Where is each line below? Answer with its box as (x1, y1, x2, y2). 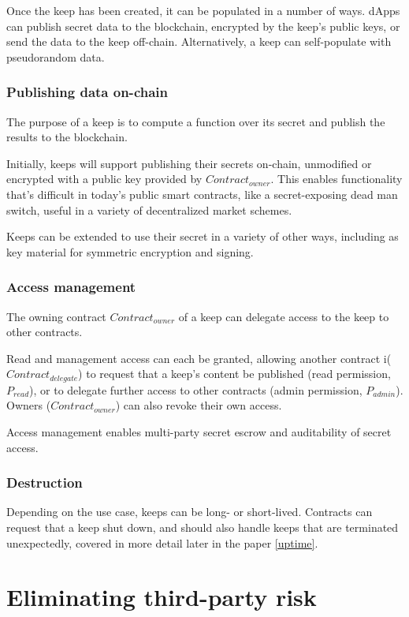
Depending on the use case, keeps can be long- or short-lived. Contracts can (6, 503, 373, 520)
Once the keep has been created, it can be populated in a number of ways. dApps (6, 2, 400, 18)
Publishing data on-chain (6, 82, 168, 102)
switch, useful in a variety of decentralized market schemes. (6, 201, 292, 218)
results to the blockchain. (6, 129, 128, 145)
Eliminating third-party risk (6, 581, 317, 613)
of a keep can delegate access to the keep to (178, 308, 389, 324)
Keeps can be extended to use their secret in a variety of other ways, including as (6, 228, 399, 245)
